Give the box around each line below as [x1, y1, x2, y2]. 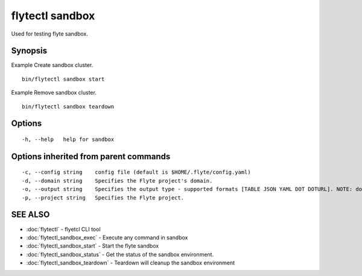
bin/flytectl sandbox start [22, 75, 105, 83]
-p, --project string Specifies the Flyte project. [22, 194, 184, 201]
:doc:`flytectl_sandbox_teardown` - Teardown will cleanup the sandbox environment [26, 259, 235, 266]
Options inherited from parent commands [11, 151, 171, 162]
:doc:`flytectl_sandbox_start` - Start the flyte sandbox [26, 242, 159, 249]
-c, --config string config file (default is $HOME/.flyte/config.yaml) [22, 169, 251, 176]
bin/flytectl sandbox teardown [22, 103, 115, 110]
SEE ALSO [11, 210, 50, 220]
